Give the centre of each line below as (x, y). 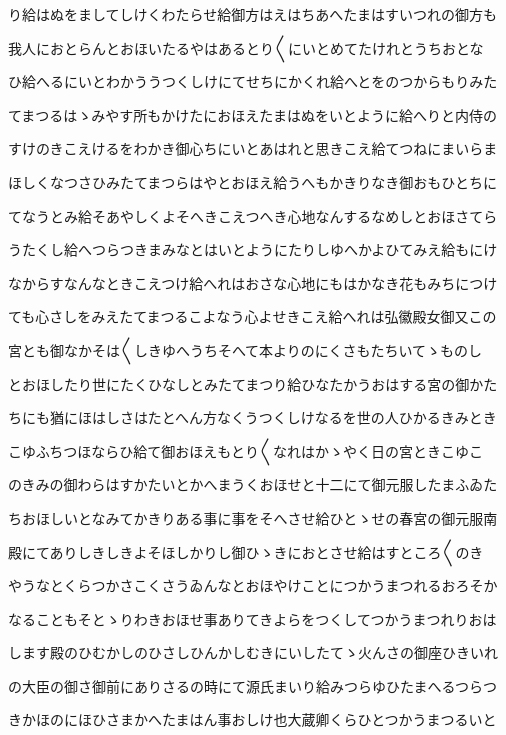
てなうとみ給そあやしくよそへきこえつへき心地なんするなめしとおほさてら (253, 215)
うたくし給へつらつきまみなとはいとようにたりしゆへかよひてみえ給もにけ (253, 249)
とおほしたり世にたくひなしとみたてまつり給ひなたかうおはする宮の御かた (253, 383)
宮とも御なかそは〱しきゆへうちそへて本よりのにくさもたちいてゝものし (245, 349)
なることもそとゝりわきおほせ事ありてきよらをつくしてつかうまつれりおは (252, 618)
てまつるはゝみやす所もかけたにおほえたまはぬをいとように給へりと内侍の (252, 114)
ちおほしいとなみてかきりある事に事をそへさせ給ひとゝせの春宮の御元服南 (253, 517)
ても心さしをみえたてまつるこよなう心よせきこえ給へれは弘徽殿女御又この (252, 316)
